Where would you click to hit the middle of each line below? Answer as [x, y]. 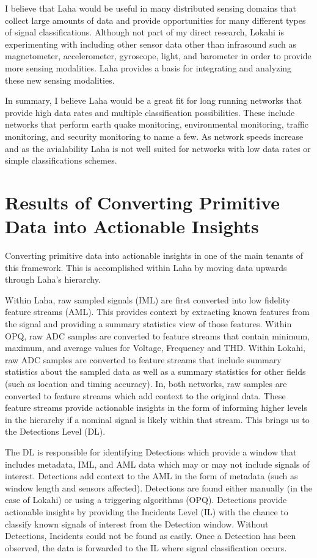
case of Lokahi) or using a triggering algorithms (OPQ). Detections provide [146, 500]
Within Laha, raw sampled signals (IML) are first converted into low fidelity [148, 299]
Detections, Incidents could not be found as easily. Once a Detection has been [151, 536]
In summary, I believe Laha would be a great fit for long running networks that [154, 100]
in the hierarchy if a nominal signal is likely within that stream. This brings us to [157, 419]
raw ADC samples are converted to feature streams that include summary [143, 359]
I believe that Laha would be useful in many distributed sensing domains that [151, 8]
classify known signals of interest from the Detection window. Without [137, 524]
